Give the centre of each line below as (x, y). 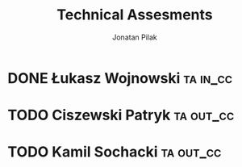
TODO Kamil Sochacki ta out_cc (115, 152)
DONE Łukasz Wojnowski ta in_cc (120, 78)
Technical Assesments (135, 15)
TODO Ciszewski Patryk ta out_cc (121, 115)
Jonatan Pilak (135, 37)
